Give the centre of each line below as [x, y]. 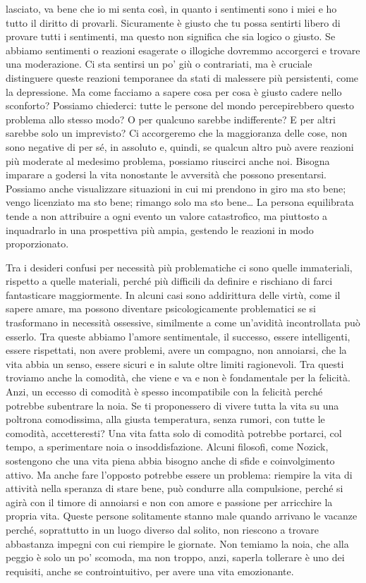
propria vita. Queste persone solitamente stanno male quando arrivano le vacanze [182, 516]
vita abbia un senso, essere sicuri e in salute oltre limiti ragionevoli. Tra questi [175, 363]
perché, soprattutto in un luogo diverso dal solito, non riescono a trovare [162, 529]
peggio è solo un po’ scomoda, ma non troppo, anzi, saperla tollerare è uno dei [175, 557]
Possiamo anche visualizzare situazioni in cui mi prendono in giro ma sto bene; [176, 188]
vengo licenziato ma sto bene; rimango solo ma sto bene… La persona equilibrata [180, 202]
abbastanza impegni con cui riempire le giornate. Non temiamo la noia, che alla [177, 543]
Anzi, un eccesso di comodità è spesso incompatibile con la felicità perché [164, 392]
